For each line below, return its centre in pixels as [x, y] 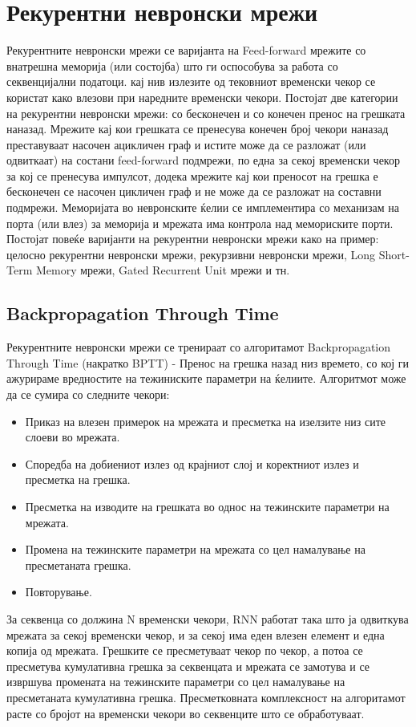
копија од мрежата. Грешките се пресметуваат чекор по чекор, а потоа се [185, 650]
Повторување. [59, 592]
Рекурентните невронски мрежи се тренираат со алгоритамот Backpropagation [199, 347]
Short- [394, 254]
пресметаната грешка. [78, 565]
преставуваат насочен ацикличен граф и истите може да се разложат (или [186, 144]
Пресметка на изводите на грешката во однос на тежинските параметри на [207, 506]
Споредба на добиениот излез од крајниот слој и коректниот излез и [192, 463]
